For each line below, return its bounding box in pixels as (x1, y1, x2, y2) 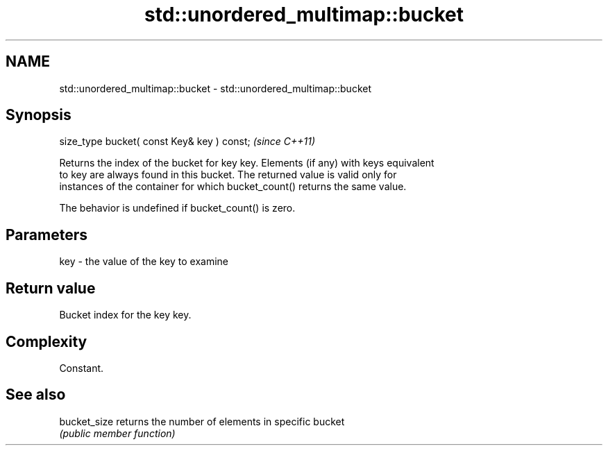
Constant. (59, 361, 104, 374)
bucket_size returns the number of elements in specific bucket (59, 415, 345, 427)
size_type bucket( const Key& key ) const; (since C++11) (59, 135, 316, 148)
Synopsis (6, 106, 71, 124)
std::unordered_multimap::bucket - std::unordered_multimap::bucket (59, 82, 372, 94)
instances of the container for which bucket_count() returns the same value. (59, 180, 407, 193)
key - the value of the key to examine (59, 255, 228, 268)
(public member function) (59, 427, 176, 439)
